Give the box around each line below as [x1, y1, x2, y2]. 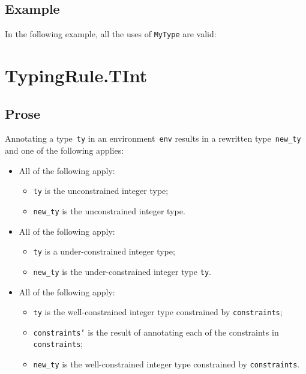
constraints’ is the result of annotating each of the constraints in [33, 325, 279, 338]
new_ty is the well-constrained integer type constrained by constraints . [33, 358, 300, 370]
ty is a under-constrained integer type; [33, 245, 175, 258]
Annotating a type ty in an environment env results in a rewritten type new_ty [5, 132, 301, 145]
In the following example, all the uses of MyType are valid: [5, 28, 217, 40]
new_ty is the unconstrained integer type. [33, 204, 185, 217]
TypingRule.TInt [5, 63, 148, 88]
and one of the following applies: [5, 144, 124, 157]
